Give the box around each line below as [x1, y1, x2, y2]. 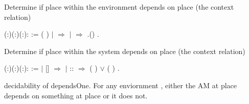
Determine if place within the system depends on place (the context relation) [4, 45, 245, 56]
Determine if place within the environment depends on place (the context [4, 2, 234, 12]
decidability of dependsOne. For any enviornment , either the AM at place [4, 80, 237, 90]
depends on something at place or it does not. [4, 90, 148, 100]
